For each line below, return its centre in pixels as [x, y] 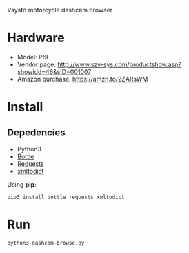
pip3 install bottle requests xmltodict [66, 197]
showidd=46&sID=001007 [54, 71]
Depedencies [36, 132]
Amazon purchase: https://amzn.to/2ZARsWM [82, 79]
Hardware [36, 38]
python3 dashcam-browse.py [46, 243]
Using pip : [22, 184]
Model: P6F [33, 57]
